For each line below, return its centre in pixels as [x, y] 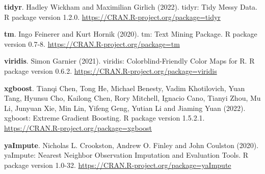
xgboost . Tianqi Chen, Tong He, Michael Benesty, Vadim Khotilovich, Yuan [125, 88]
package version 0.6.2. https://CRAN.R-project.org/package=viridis [111, 70]
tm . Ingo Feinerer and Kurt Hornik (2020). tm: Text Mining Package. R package [131, 34]
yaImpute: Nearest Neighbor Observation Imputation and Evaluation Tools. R [126, 155]
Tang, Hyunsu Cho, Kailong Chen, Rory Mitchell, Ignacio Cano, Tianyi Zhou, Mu [132, 98]
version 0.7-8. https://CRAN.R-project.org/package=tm [92, 43]
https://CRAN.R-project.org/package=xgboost [78, 127]
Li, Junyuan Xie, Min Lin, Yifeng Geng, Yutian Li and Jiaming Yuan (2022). [125, 108]
